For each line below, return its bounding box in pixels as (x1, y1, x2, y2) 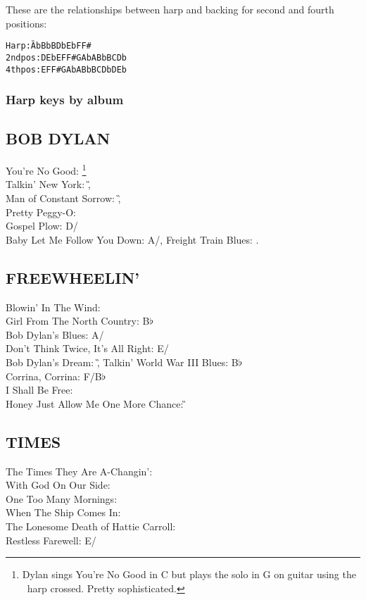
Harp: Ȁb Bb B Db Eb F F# (6, 41, 91, 51)
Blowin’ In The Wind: (6, 299, 101, 314)
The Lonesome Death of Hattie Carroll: (6, 518, 176, 533)
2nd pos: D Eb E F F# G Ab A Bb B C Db (6, 52, 127, 63)
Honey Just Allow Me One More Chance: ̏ (6, 396, 187, 411)
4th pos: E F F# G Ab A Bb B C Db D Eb (6, 64, 127, 75)
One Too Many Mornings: (6, 491, 118, 506)
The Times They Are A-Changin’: (6, 463, 153, 478)
